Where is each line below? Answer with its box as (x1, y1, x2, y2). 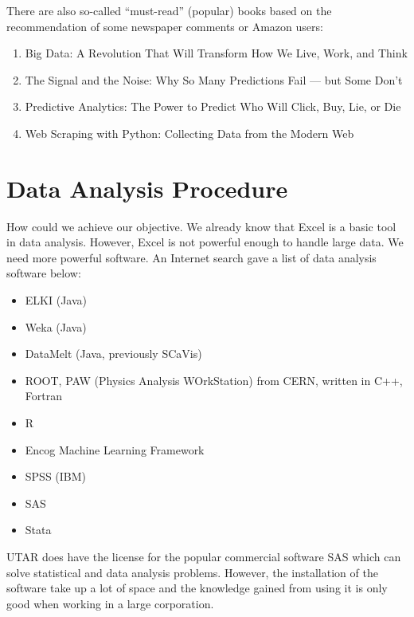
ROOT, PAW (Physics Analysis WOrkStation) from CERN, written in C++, (25, 371, 403, 388)
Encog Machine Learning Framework (25, 441, 205, 458)
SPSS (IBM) (25, 468, 87, 485)
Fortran (25, 387, 62, 404)
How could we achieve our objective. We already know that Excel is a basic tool (6, 218, 396, 234)
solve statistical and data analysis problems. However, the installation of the (6, 564, 378, 580)
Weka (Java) (25, 318, 87, 335)
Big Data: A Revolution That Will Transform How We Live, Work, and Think (25, 45, 408, 61)
